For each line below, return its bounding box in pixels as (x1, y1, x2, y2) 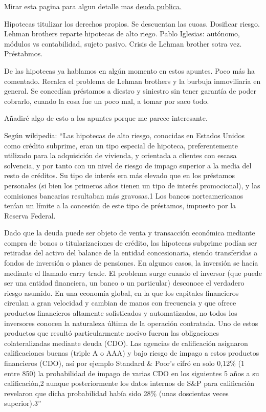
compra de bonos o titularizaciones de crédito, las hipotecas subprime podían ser (4, 237, 257, 248)
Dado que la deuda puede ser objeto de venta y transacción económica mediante (4, 227, 255, 238)
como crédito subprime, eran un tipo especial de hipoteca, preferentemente (4, 140, 238, 150)
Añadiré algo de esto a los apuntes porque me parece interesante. (4, 113, 208, 123)
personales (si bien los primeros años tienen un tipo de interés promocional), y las (4, 180, 260, 190)
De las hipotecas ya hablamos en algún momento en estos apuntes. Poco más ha (4, 65, 255, 76)
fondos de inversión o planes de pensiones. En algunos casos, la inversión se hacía (4, 257, 258, 268)
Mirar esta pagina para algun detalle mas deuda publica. (4, 1, 182, 11)
